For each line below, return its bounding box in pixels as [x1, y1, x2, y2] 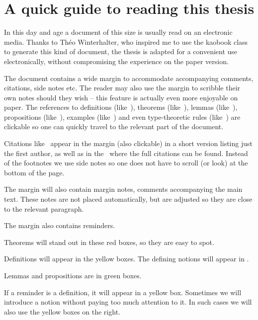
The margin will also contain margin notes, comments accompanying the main [4, 184, 243, 194]
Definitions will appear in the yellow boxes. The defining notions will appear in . [4, 253, 249, 264]
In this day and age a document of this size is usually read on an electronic [4, 27, 233, 37]
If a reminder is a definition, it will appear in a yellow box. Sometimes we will [4, 287, 242, 297]
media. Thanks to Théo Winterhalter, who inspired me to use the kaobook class [4, 36, 248, 47]
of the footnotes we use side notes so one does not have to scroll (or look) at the [4, 158, 248, 168]
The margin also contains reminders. [4, 220, 115, 231]
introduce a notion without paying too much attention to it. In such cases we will [4, 297, 252, 307]
